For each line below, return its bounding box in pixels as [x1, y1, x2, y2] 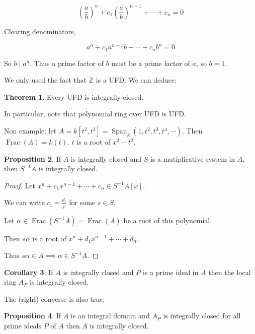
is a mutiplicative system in [150, 153, 235, 164]
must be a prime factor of [111, 57, 190, 68]
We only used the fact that [4, 75, 87, 85]
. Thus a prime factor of [30, 57, 104, 68]
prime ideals [4, 320, 42, 331]
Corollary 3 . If [4, 266, 53, 277]
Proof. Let [4, 180, 35, 190]
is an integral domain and [70, 310, 150, 321]
